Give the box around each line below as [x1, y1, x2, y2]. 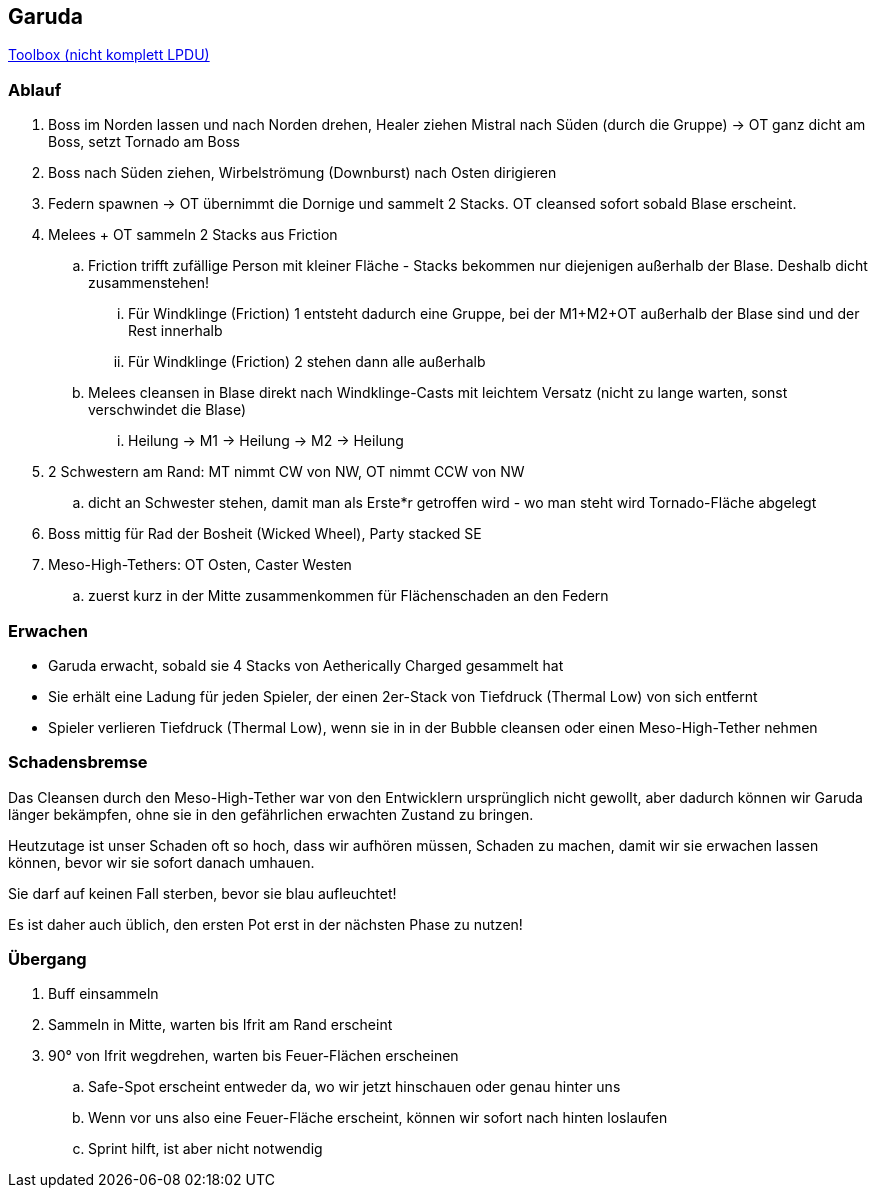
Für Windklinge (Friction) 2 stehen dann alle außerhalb [128, 353, 486, 371]
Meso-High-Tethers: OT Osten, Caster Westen [48, 556, 352, 574]
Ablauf [8, 79, 62, 100]
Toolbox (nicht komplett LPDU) [8, 46, 210, 64]
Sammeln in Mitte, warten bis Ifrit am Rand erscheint [48, 1016, 393, 1034]
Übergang [8, 949, 87, 970]
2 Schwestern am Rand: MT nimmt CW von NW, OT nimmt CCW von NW [48, 463, 525, 481]
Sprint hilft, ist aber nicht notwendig [88, 1140, 323, 1158]
